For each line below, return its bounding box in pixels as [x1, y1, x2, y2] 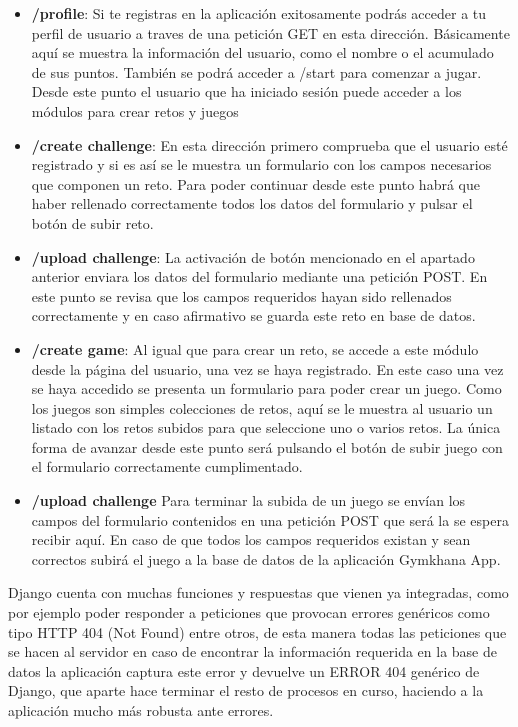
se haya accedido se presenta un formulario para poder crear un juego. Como [31, 378, 502, 399]
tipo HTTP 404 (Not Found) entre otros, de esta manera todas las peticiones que [8, 621, 507, 642]
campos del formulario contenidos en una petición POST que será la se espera [31, 509, 509, 530]
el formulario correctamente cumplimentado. [31, 456, 303, 477]
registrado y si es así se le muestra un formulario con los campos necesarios [31, 154, 492, 175]
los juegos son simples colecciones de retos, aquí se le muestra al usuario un [31, 397, 493, 418]
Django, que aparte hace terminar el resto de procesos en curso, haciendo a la [8, 680, 484, 701]
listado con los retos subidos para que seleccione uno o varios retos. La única [31, 417, 501, 438]
